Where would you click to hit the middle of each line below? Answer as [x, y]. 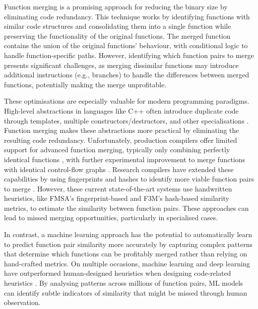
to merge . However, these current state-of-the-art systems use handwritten [118, 188]
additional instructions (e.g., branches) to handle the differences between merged [127, 75]
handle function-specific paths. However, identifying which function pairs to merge [129, 55]
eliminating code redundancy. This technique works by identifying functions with [127, 16]
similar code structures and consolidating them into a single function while [118, 26]
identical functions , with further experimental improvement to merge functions [125, 159]
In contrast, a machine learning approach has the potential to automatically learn [128, 234]
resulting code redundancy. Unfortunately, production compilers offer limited [121, 140]
